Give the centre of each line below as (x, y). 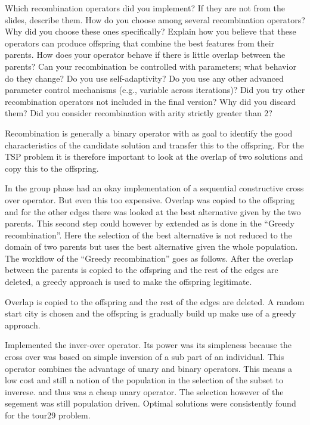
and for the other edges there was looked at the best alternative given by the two (153, 211)
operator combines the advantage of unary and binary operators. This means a (149, 368)
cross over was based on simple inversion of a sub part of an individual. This (145, 357)
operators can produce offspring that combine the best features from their (140, 43)
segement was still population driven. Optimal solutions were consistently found (151, 403)
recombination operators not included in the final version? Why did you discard (151, 101)
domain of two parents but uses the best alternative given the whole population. (151, 246)
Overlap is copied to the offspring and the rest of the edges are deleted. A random (155, 301)
